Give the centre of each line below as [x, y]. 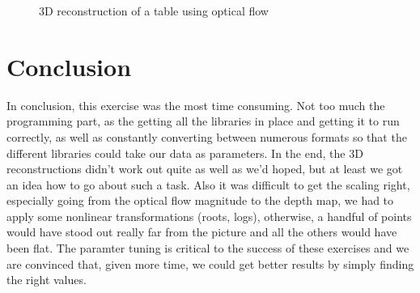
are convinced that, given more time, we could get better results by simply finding [210, 263]
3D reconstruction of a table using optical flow [154, 11]
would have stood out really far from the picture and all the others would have [202, 232]
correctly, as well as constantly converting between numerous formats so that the [207, 136]
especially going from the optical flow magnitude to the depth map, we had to [200, 200]
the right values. [47, 280]
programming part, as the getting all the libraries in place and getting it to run [203, 121]
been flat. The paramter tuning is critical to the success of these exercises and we [208, 248]
